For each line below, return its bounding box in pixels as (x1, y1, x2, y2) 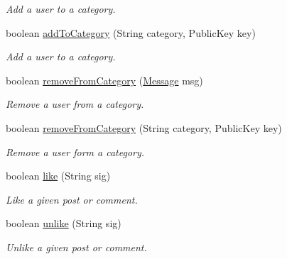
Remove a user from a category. (6, 97, 144, 111)
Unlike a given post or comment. (6, 239, 147, 254)
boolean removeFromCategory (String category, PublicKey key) (6, 120, 282, 135)
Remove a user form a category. (6, 144, 145, 159)
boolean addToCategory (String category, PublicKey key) (6, 25, 256, 40)
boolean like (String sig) (6, 168, 111, 183)
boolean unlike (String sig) (6, 216, 121, 231)
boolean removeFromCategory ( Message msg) (6, 72, 203, 87)
